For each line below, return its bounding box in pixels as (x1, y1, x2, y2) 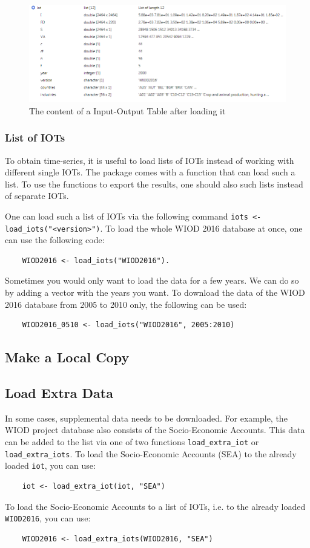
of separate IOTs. (5, 189, 69, 202)
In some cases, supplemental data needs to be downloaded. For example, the (5, 411, 288, 424)
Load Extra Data (5, 383, 113, 402)
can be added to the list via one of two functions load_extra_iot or (5, 435, 259, 448)
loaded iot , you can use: (5, 459, 96, 472)
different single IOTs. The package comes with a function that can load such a (5, 166, 295, 178)
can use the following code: (5, 233, 105, 246)
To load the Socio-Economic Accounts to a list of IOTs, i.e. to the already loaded (5, 500, 306, 512)
